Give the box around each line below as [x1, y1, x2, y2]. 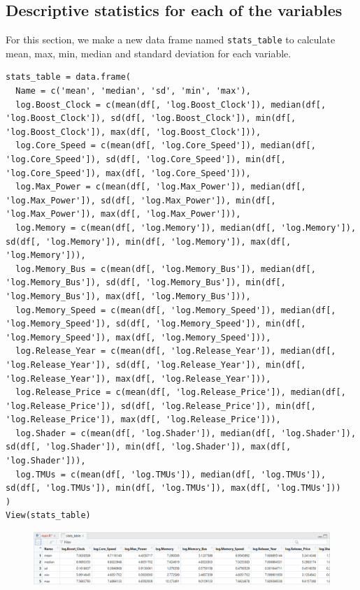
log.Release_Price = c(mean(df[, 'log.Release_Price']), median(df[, [15, 387, 346, 398]
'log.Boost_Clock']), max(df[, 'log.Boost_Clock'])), [6, 127, 261, 137]
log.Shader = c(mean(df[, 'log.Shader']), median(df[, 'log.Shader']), [15, 428, 357, 438]
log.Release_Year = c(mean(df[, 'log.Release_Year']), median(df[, [15, 346, 336, 357]
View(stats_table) [6, 510, 91, 521]
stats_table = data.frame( [6, 72, 131, 82]
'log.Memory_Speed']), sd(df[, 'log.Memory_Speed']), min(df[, [6, 319, 306, 329]
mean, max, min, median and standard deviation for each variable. [6, 45, 291, 60]
